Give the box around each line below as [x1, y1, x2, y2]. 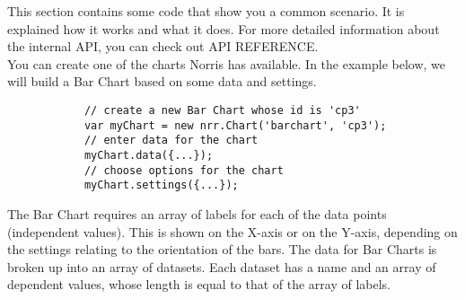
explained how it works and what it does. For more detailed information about [7, 19, 440, 38]
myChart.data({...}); [83, 148, 214, 162]
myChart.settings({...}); [83, 179, 239, 192]
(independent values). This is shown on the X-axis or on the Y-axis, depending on [7, 222, 458, 241]
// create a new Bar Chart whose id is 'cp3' [83, 103, 361, 117]
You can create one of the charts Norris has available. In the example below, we [7, 54, 445, 73]
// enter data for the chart [83, 134, 259, 147]
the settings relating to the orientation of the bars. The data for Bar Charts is [7, 240, 437, 259]
